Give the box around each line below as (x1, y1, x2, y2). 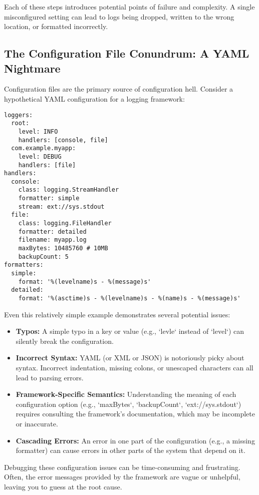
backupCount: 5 (18, 253, 69, 260)
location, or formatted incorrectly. (4, 21, 108, 32)
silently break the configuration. (16, 335, 114, 346)
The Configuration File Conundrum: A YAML (4, 46, 249, 61)
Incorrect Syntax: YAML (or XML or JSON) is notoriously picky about (16, 352, 244, 363)
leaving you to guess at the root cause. (4, 481, 122, 491)
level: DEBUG (18, 153, 62, 160)
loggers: (4, 111, 33, 119)
